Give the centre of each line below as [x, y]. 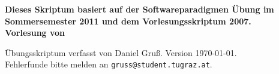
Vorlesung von [35, 33]
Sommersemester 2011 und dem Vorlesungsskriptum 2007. [128, 21]
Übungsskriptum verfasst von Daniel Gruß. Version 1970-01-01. [121, 52]
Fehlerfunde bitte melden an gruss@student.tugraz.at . [109, 64]
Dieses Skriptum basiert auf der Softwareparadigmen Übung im [139, 9]
